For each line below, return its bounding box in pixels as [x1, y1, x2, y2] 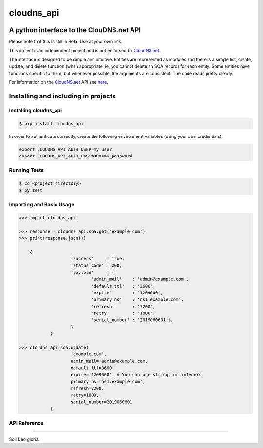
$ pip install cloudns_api [19, 121, 84, 126]
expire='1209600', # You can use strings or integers [71, 372, 202, 377]
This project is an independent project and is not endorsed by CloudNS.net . [9, 48, 161, 54]
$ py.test [19, 188, 43, 193]
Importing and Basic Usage [9, 201, 75, 208]
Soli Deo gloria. [9, 436, 40, 442]
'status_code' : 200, [71, 263, 122, 268]
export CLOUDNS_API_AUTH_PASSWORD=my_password [19, 153, 132, 158]
